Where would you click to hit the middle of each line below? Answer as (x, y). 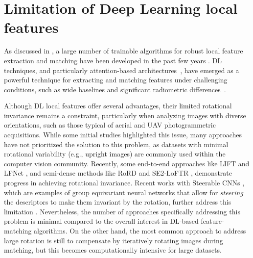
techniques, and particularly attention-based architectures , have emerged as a (122, 70)
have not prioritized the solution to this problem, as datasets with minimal (116, 144)
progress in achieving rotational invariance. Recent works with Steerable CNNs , (124, 183)
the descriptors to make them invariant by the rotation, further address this (118, 202)
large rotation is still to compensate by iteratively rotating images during (114, 240)
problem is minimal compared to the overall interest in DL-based (101, 221)
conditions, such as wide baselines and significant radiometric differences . (115, 89)
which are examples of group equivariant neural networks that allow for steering (124, 192)
